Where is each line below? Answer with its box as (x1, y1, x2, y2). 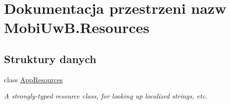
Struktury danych (4, 51, 96, 66)
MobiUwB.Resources (4, 17, 150, 37)
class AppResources (4, 74, 63, 84)
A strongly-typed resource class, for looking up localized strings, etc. (4, 91, 208, 101)
